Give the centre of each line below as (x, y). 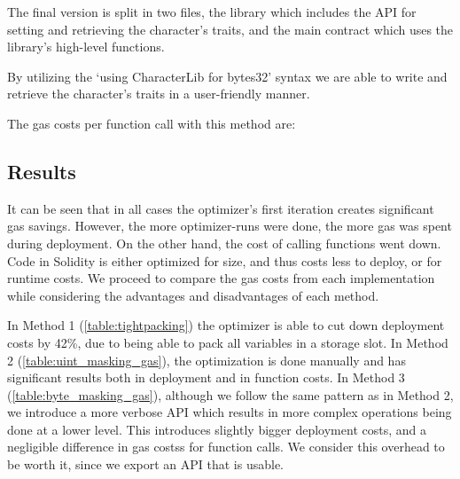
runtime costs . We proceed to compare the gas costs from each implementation (221, 278)
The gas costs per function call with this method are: (152, 123)
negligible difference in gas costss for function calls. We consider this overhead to (226, 447)
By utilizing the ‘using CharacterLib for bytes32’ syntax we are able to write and (227, 76)
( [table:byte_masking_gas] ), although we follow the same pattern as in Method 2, (230, 394)
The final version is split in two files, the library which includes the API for (212, 12)
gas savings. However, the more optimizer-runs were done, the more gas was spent (230, 226)
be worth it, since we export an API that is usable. (145, 464)
